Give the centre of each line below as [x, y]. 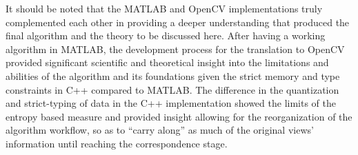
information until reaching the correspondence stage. [117, 143]
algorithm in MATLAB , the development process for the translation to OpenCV [175, 49]
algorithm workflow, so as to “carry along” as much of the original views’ [160, 130]
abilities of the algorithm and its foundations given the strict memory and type [173, 75]
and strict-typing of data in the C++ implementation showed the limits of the [171, 103]
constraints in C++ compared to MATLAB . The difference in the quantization [172, 89]
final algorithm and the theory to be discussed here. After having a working [166, 35]
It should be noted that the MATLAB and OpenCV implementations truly [164, 8]
